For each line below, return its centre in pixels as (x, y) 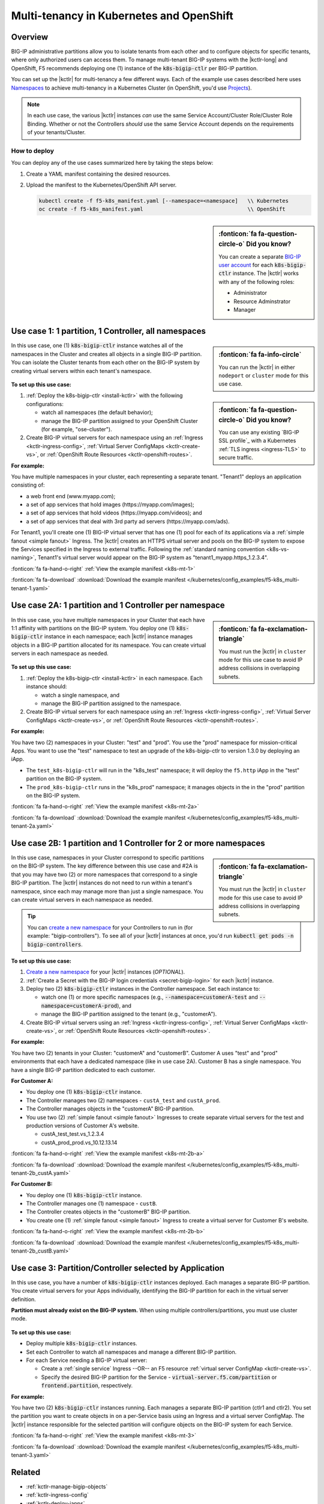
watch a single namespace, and (80, 695)
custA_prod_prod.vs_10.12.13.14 (79, 1142)
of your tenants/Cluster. (57, 132)
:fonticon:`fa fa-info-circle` (260, 355)
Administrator (250, 293)
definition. (23, 1299)
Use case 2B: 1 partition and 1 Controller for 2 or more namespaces (138, 843)
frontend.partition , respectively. (87, 1385)
